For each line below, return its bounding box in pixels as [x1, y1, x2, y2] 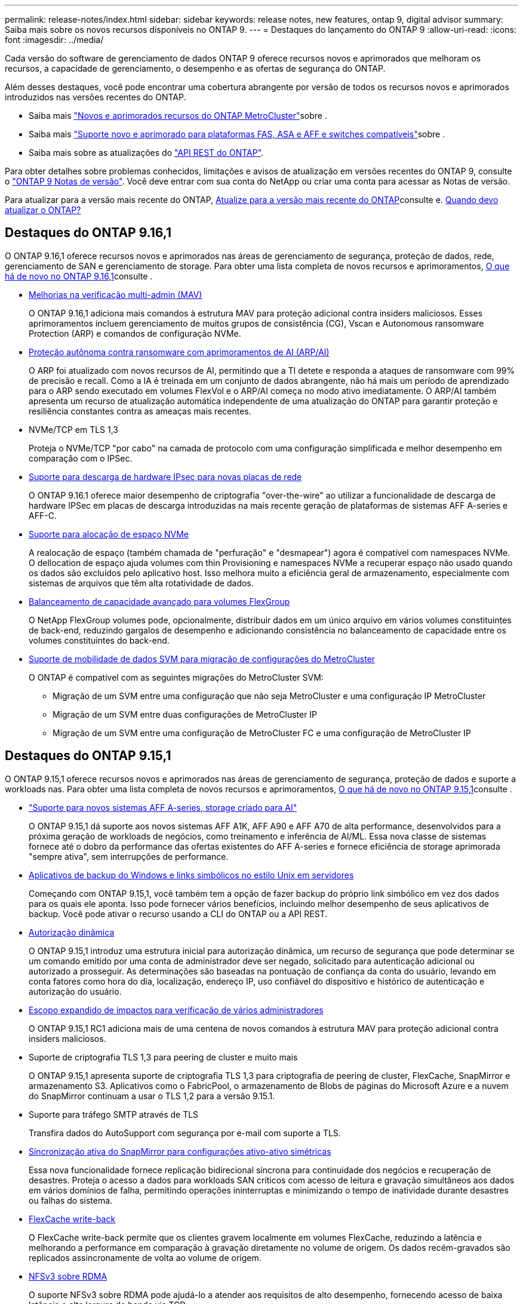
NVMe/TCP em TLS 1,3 [29, 424, 119, 435]
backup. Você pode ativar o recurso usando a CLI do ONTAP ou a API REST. [29, 908, 328, 919]
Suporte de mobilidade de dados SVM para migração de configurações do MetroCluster [29, 653, 376, 664]
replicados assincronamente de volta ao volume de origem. [29, 1252, 261, 1263]
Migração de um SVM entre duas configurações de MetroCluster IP [53, 709, 318, 719]
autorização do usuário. [29, 986, 122, 997]
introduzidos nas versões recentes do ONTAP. [5, 92, 186, 102]
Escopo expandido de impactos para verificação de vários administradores [29, 1004, 324, 1015]
